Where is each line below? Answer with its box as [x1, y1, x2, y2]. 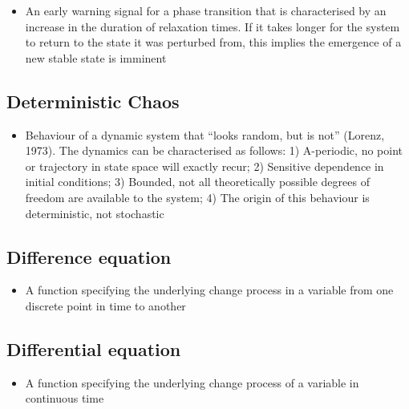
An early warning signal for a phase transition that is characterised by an [25, 2, 387, 18]
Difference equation [6, 244, 172, 269]
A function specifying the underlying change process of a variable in [25, 374, 359, 391]
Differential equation [6, 336, 181, 361]
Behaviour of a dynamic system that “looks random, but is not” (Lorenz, [25, 126, 385, 143]
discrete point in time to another [25, 297, 186, 314]
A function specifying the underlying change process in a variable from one [25, 281, 394, 298]
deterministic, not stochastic [25, 204, 164, 221]
